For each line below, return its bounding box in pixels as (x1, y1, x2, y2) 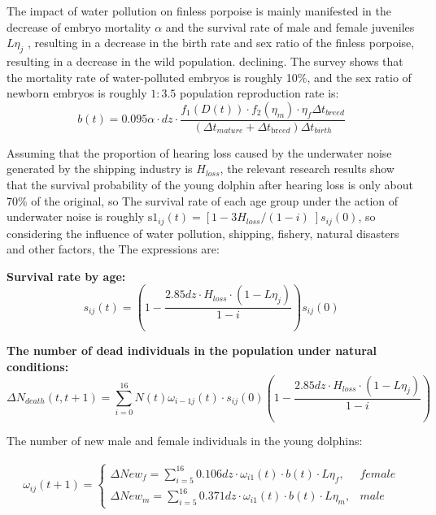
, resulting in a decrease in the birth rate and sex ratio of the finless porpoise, (28, 34, 415, 51)
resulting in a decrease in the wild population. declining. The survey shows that (7, 52, 403, 69)
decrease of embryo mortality (7, 18, 151, 35)
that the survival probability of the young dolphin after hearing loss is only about (7, 175, 413, 193)
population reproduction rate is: (180, 84, 339, 102)
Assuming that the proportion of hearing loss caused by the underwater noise (7, 144, 392, 161)
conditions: (7, 357, 69, 374)
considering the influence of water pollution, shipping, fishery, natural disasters (7, 224, 399, 241)
